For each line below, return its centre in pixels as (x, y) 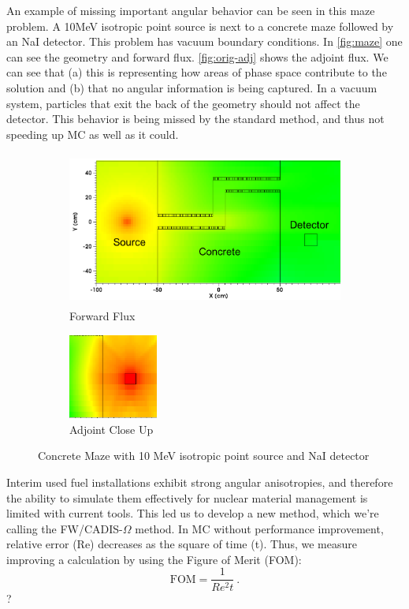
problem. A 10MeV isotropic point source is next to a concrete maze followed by (200, 26)
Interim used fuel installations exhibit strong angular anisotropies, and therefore (200, 482)
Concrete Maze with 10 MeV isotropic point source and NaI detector (204, 456)
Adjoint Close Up (112, 429)
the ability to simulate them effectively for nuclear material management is (187, 497)
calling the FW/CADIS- (65, 528)
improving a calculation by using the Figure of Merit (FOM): (154, 559)
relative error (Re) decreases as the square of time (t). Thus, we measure (182, 544)
